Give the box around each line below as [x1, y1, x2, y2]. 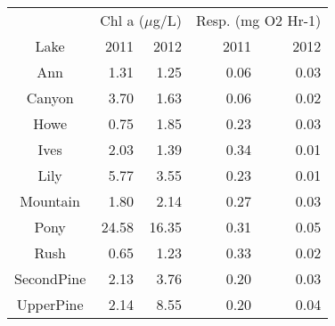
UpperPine [16, 294, 84, 314]
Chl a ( [100, 10, 145, 30]
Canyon [26, 87, 74, 108]
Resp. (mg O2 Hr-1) [195, 10, 322, 30]
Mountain [20, 191, 80, 211]
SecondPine [14, 268, 86, 289]
